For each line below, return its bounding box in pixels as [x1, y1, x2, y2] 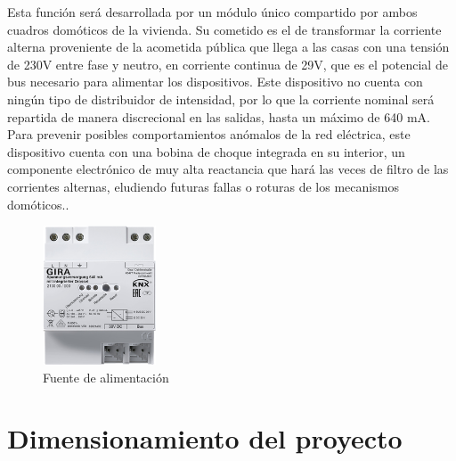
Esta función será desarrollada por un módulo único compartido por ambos [7, 3, 418, 21]
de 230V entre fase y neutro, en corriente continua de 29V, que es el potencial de [7, 54, 448, 73]
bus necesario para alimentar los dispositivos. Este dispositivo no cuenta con [7, 72, 423, 91]
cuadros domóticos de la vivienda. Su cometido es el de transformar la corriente [7, 20, 442, 38]
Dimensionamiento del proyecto [7, 420, 403, 457]
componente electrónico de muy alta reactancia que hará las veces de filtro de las [7, 160, 449, 178]
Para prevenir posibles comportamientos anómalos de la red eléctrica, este [7, 125, 411, 144]
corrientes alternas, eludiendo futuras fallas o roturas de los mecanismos [7, 177, 399, 195]
